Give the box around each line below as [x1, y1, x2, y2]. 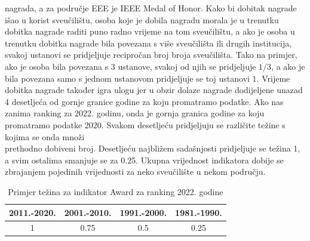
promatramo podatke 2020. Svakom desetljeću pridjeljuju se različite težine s [5, 118, 286, 131]
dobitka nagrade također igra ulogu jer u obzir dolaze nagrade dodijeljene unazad [5, 84, 303, 96]
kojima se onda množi [5, 130, 85, 143]
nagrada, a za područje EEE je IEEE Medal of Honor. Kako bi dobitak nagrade [5, 2, 297, 14]
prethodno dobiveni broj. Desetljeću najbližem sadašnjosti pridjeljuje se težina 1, [5, 142, 300, 155]
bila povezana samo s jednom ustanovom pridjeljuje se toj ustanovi [5, 72, 250, 84]
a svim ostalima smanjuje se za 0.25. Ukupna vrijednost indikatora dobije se [5, 153, 284, 166]
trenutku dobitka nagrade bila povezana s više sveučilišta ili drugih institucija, [5, 36, 292, 49]
